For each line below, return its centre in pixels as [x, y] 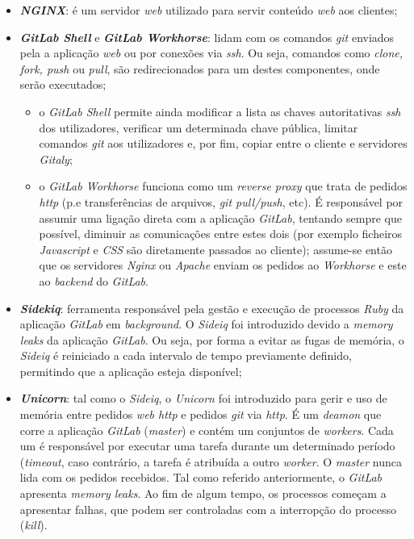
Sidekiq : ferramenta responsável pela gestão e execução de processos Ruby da [212, 308]
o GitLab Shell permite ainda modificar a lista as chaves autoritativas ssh [220, 111]
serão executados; [63, 84]
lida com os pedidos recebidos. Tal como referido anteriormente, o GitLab [201, 477]
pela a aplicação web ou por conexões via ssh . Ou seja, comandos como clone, [211, 53]
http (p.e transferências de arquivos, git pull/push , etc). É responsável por [221, 201]
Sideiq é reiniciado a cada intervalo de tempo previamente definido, [186, 355]
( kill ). [33, 525]
